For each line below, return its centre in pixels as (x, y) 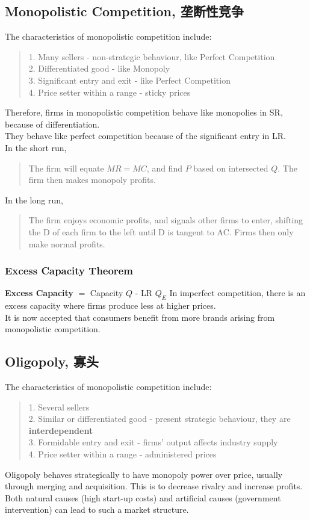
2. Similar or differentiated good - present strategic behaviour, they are (160, 419)
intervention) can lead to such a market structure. (97, 509)
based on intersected (231, 168)
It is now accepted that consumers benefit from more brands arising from (140, 317)
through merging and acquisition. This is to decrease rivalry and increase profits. (154, 486)
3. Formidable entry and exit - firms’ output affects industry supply (153, 442)
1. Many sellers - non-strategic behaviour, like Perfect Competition (152, 56)
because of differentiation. (52, 124)
